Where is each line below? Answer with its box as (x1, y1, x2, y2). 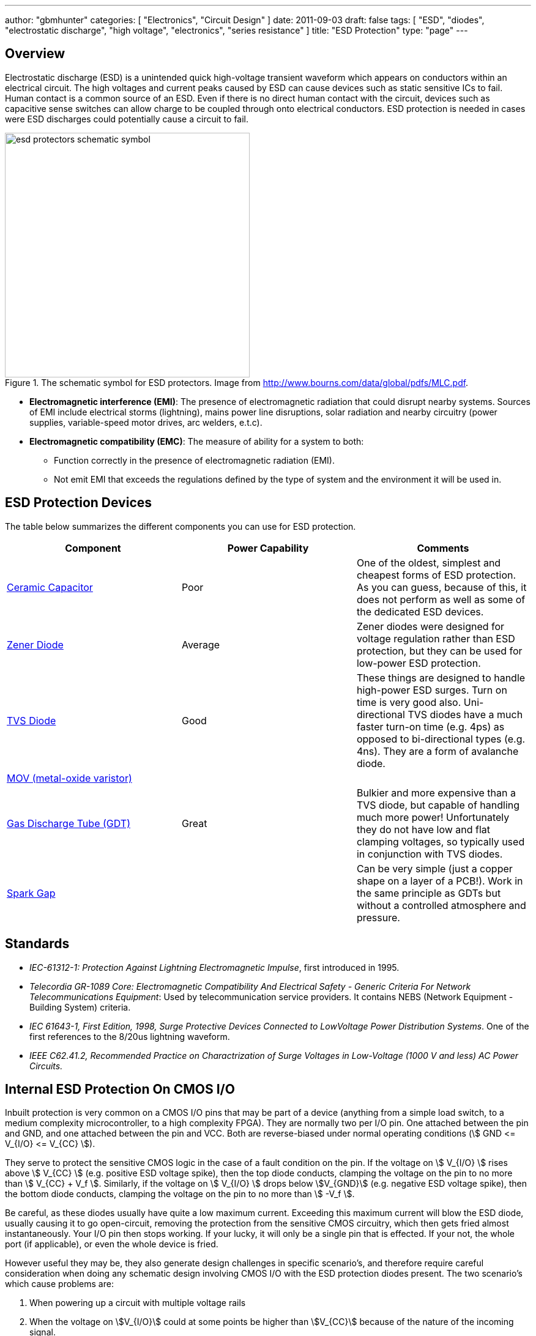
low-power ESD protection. (356, 656, 481, 669)
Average (181, 638, 220, 651)
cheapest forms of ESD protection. (356, 568, 516, 581)
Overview (5, 46, 65, 62)
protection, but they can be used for (356, 644, 523, 657)
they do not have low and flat (356, 823, 491, 836)
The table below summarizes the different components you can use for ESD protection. (5, 521, 356, 532)
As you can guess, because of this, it (356, 581, 527, 593)
